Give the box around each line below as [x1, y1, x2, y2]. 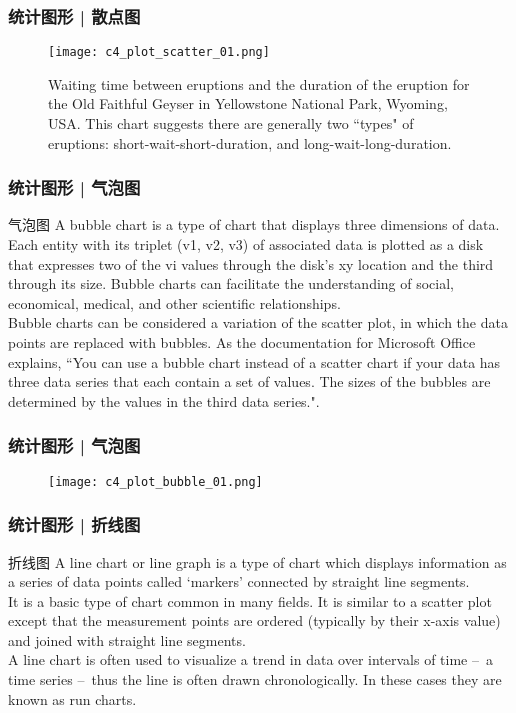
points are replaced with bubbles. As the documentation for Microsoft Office [8, 332, 476, 353]
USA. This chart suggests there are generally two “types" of [48, 113, 414, 134]
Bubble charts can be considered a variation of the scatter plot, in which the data [8, 312, 508, 333]
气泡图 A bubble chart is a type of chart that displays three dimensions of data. [8, 214, 500, 235]
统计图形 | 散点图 [8, 3, 141, 28]
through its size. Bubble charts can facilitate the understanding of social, [8, 273, 454, 294]
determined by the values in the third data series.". [8, 390, 320, 411]
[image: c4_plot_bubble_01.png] [48, 474, 263, 489]
